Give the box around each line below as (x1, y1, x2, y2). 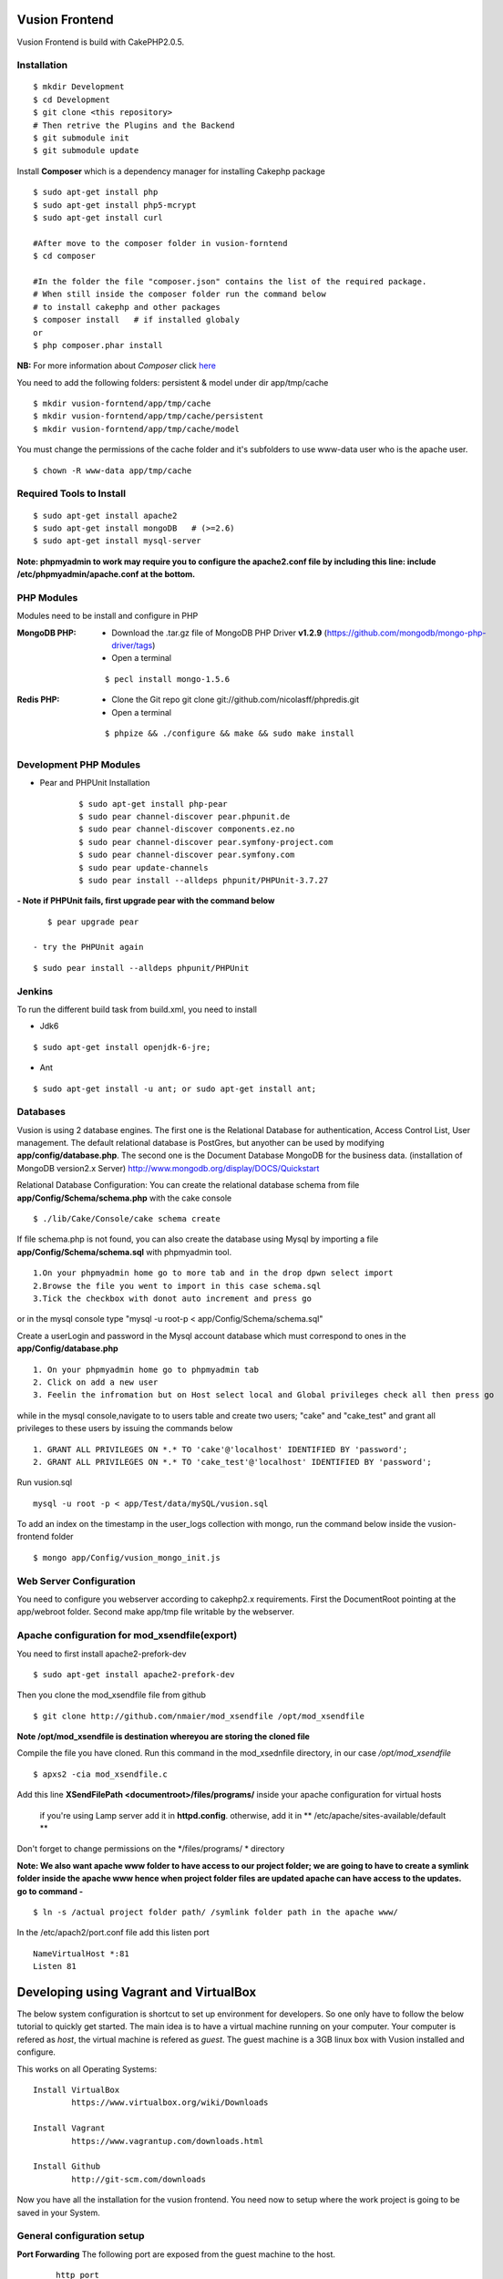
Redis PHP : (16, 694, 60, 706)
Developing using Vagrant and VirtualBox (16, 1984, 257, 2000)
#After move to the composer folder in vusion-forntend (33, 238, 288, 248)
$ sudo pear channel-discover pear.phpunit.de (78, 811, 291, 821)
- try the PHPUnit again (33, 942, 144, 953)
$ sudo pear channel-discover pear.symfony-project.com (78, 837, 334, 847)
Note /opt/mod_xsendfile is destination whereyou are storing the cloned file (16, 1731, 310, 1742)
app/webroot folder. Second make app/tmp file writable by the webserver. (16, 1606, 295, 1617)
